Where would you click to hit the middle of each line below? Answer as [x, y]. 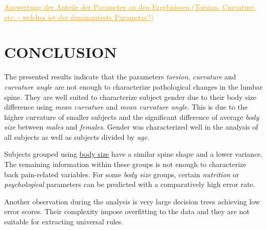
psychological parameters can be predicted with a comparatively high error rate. [130, 184]
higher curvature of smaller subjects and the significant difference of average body [132, 117]
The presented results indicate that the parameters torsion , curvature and [120, 77]
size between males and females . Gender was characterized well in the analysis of [131, 127]
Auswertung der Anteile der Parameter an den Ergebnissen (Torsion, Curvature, [130, 7]
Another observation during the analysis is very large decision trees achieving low [132, 201]
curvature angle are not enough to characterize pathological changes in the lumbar [133, 86]
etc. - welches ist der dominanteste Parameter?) [79, 17]
